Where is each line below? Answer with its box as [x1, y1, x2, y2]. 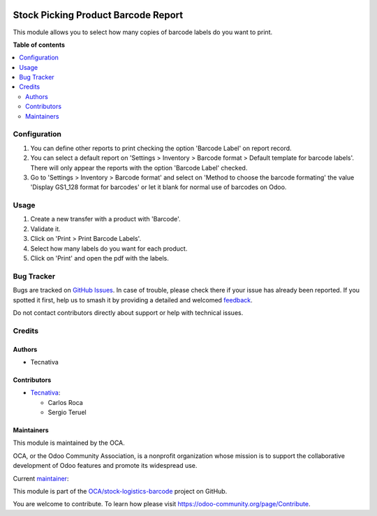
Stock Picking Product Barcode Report [13, 9, 184, 21]
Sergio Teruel [47, 408, 87, 417]
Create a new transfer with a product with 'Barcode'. [30, 215, 181, 223]
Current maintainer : [13, 474, 69, 482]
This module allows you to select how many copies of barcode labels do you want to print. [13, 28, 272, 36]
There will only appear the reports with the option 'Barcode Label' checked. [30, 163, 248, 172]
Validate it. [30, 224, 61, 233]
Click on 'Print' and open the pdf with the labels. [30, 254, 169, 263]
